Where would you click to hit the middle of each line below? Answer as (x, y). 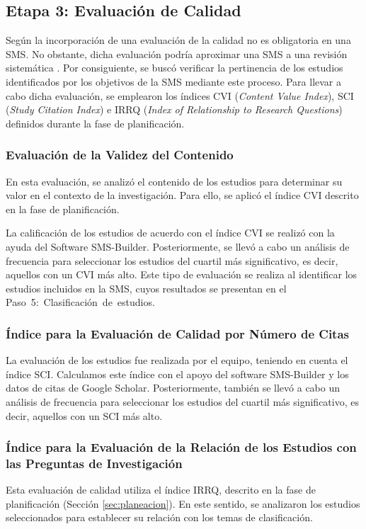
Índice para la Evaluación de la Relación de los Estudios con (181, 447)
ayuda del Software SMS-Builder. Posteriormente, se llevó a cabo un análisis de (178, 246)
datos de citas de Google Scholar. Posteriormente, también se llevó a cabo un (173, 388)
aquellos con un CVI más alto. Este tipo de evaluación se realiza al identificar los (182, 274)
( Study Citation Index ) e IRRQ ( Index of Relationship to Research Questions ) (174, 109)
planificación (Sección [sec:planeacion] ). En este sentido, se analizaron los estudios (183, 503)
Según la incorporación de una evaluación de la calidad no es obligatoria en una (178, 40)
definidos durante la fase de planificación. (95, 123)
